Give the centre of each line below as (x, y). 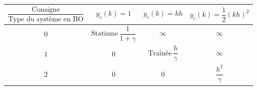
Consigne (46, 9)
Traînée (160, 53)
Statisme (105, 34)
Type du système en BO (46, 19)
